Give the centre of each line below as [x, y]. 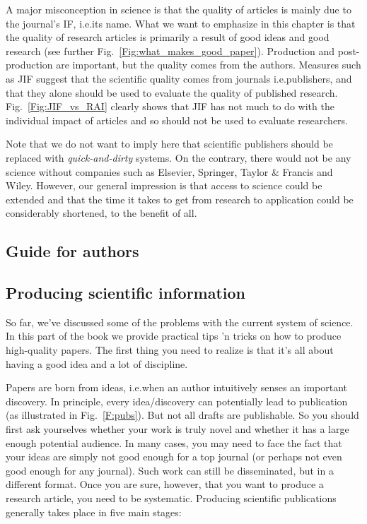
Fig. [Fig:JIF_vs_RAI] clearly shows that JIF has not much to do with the [170, 106]
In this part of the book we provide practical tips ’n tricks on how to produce [174, 336]
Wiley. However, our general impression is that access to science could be [164, 185]
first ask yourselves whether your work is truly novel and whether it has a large [177, 429]
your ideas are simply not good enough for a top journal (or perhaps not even [174, 457]
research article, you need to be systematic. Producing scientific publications [171, 498]
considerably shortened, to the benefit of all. [101, 213]
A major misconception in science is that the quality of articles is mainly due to [179, 9]
